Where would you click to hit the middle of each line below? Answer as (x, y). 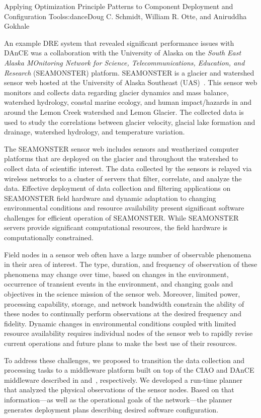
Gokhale (17, 26)
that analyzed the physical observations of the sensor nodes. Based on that (119, 390)
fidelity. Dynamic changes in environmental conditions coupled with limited (120, 323)
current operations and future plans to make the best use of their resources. (121, 343)
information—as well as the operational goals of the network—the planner (118, 399)
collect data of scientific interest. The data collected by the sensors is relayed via (128, 168)
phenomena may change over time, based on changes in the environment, (116, 274)
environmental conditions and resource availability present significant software (124, 208)
